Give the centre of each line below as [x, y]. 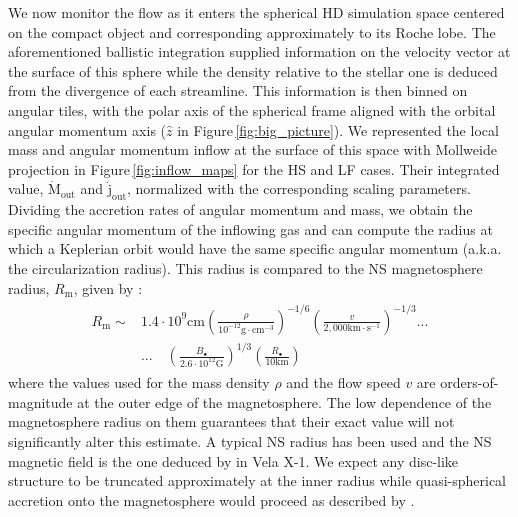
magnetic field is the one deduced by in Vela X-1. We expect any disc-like [233, 460]
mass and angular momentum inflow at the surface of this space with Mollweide [252, 149]
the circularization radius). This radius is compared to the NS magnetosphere [245, 267]
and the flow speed [343, 382]
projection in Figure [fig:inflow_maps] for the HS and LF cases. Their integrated [254, 168]
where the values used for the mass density [139, 382]
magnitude [40, 401]
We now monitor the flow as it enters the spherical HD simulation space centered [256, 12]
